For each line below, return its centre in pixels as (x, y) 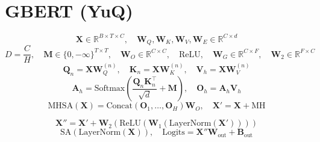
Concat (119, 106)
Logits (174, 133)
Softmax (110, 89)
